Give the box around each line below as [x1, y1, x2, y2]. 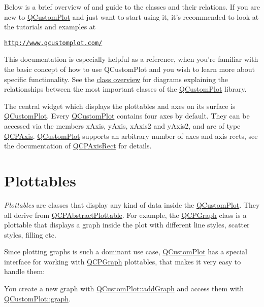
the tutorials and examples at [4, 21, 96, 32]
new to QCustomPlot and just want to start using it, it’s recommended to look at [4, 11, 259, 22]
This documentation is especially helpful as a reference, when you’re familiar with [4, 54, 258, 64]
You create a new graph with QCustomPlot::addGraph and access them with [4, 283, 244, 294]
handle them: [4, 266, 45, 277]
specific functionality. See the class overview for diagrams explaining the [4, 73, 228, 84]
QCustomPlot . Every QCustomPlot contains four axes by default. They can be [4, 110, 250, 121]
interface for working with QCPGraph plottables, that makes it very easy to [4, 256, 241, 266]
